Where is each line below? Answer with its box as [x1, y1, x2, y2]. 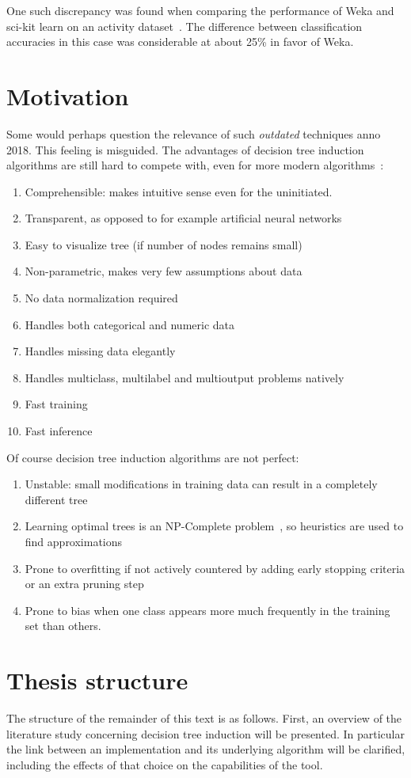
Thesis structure [6, 664, 188, 696]
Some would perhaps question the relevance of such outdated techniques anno [6, 125, 381, 142]
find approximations [25, 533, 123, 549]
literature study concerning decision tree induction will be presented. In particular [6, 725, 405, 742]
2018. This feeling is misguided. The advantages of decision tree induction [6, 141, 364, 157]
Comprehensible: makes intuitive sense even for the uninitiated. [25, 183, 333, 199]
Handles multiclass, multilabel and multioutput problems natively [25, 369, 344, 385]
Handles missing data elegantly [25, 343, 176, 359]
